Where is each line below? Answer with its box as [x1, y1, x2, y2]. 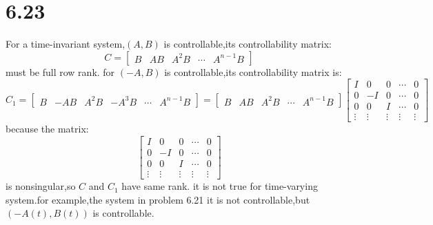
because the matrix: [6, 121, 89, 136]
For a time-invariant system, [6, 37, 125, 51]
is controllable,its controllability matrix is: [164, 64, 342, 79]
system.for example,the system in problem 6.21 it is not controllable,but [6, 192, 310, 206]
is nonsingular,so [6, 179, 76, 193]
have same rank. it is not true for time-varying [121, 179, 318, 193]
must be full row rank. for [6, 64, 115, 79]
